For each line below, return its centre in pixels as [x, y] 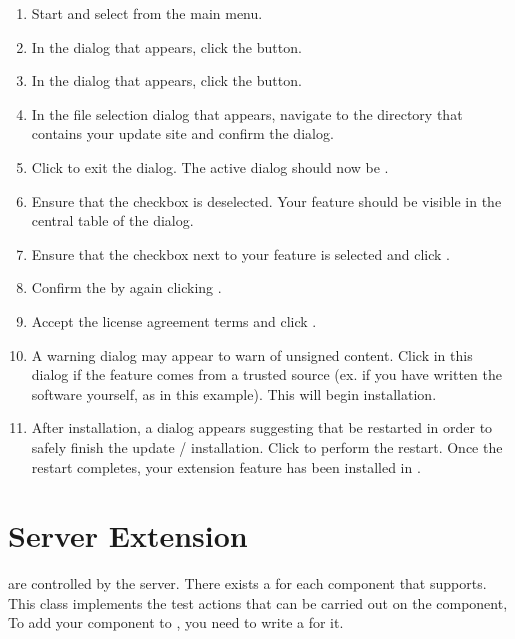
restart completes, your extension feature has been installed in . [226, 466]
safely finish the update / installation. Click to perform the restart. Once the [267, 446]
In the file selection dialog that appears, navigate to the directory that [247, 113]
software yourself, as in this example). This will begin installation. [234, 393]
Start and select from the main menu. [147, 13]
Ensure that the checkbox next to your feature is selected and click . [240, 253]
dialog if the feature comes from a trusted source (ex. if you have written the [266, 374]
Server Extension [128, 535]
